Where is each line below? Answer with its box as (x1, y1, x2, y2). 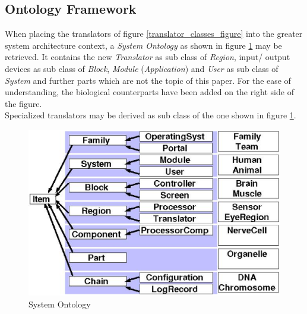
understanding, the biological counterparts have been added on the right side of (5, 86, 294, 98)
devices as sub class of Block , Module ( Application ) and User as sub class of (5, 62, 278, 74)
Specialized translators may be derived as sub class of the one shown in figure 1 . (5, 109, 296, 121)
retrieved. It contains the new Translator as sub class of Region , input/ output (5, 51, 290, 63)
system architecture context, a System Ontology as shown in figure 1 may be (5, 39, 282, 51)
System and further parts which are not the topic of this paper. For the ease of (5, 74, 291, 86)
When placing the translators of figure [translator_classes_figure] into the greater (5, 27, 303, 40)
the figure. (5, 97, 42, 109)
